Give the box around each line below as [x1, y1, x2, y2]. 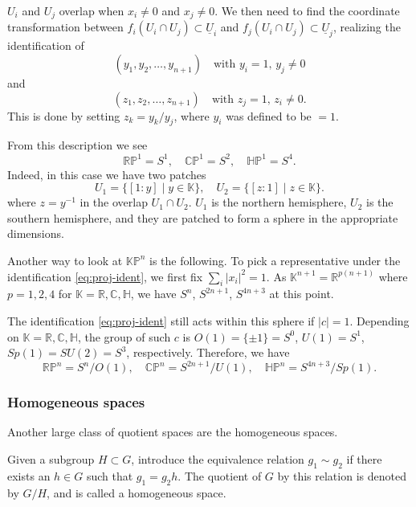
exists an [7, 467, 51, 484]
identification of [7, 37, 84, 54]
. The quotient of [177, 467, 262, 484]
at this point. [269, 285, 334, 302]
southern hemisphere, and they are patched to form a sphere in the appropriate [7, 209, 398, 226]
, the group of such [77, 328, 171, 345]
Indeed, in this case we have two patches [7, 166, 206, 182]
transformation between [7, 18, 124, 35]
